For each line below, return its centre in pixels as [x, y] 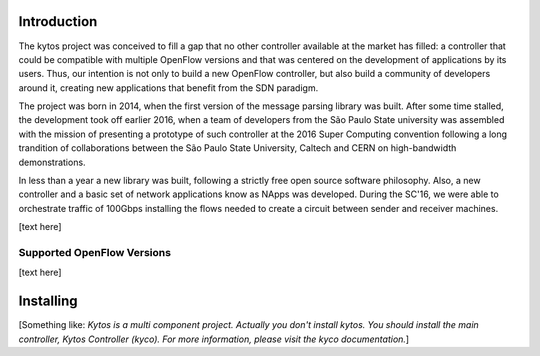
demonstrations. [52, 162]
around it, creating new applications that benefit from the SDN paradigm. [168, 87]
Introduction [58, 21]
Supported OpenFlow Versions [95, 252]
